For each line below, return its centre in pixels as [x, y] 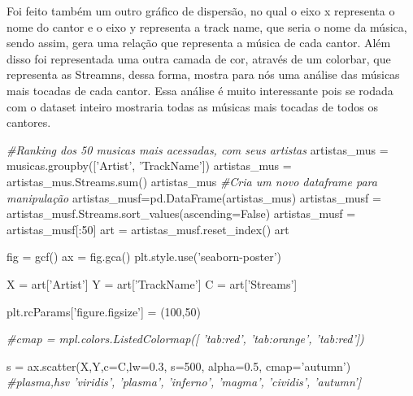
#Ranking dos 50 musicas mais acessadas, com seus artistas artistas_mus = [198, 149]
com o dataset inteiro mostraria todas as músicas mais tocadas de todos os [192, 106]
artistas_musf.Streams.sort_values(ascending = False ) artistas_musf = [181, 213]
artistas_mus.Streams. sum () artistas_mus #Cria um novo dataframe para [192, 181]
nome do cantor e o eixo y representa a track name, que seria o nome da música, [207, 26]
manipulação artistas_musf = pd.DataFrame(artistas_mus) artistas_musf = [194, 197]
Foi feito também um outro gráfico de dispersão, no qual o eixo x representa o [201, 11]
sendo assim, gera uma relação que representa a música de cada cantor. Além [199, 43]
